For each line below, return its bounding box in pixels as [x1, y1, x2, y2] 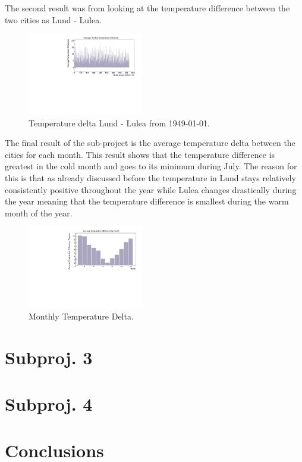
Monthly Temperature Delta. [29, 309, 134, 322]
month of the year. [5, 206, 73, 219]
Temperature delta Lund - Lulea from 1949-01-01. [29, 116, 210, 129]
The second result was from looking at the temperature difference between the [5, 2, 290, 14]
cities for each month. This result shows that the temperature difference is [5, 148, 275, 160]
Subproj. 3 [5, 345, 93, 369]
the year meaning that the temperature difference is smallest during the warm [5, 195, 289, 207]
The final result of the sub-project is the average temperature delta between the [5, 137, 295, 149]
